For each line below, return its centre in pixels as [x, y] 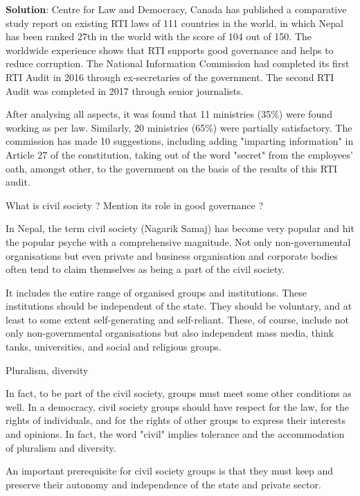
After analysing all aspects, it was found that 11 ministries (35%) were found [169, 114]
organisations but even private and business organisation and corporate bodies [172, 255]
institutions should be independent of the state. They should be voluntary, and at [179, 306]
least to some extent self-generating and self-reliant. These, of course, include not [177, 319]
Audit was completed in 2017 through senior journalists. [125, 90]
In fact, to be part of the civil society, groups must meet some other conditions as [179, 393]
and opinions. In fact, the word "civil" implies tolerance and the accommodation [175, 434]
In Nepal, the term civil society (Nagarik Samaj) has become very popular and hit [180, 228]
